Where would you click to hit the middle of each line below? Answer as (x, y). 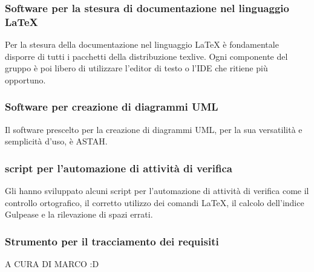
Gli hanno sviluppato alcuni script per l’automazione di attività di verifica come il (157, 191)
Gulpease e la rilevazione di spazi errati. (79, 214)
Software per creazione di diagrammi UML (112, 107)
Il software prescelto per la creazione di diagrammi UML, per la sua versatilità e (154, 129)
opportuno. (25, 79)
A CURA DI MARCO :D (52, 264)
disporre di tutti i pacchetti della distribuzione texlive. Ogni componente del (146, 56)
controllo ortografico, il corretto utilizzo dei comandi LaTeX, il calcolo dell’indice (155, 202)
